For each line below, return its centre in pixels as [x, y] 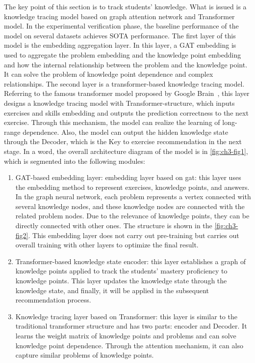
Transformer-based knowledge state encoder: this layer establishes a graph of [131, 261]
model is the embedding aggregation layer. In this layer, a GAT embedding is [120, 45]
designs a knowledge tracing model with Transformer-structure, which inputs [119, 103]
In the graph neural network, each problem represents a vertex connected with [133, 197]
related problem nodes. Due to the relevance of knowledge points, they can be [132, 216]
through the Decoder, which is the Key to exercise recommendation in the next [123, 141]
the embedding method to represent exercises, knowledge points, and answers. [132, 187]
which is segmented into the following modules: [75, 161]
